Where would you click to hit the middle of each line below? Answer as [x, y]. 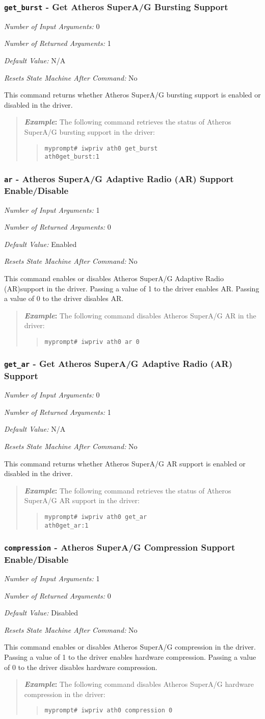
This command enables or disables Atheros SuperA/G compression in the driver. [130, 647]
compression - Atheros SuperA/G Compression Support [120, 547]
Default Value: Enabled [41, 244]
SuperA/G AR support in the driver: [82, 500]
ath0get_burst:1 [72, 157]
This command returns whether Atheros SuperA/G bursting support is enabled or [132, 95]
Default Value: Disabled [41, 613]
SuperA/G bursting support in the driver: [89, 131]
